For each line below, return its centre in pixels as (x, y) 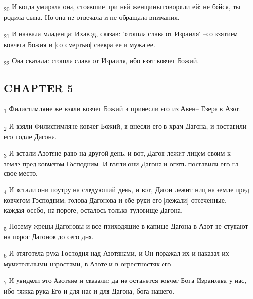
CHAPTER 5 (39, 88)
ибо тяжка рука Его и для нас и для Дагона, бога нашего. (89, 291)
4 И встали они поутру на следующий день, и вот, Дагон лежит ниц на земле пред (126, 190)
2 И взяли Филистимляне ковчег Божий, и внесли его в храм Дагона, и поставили (125, 126)
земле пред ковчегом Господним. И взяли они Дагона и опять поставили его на (121, 163)
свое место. (21, 173)
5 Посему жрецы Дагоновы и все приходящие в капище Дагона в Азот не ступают (126, 227)
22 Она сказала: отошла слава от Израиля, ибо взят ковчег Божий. (101, 61)
